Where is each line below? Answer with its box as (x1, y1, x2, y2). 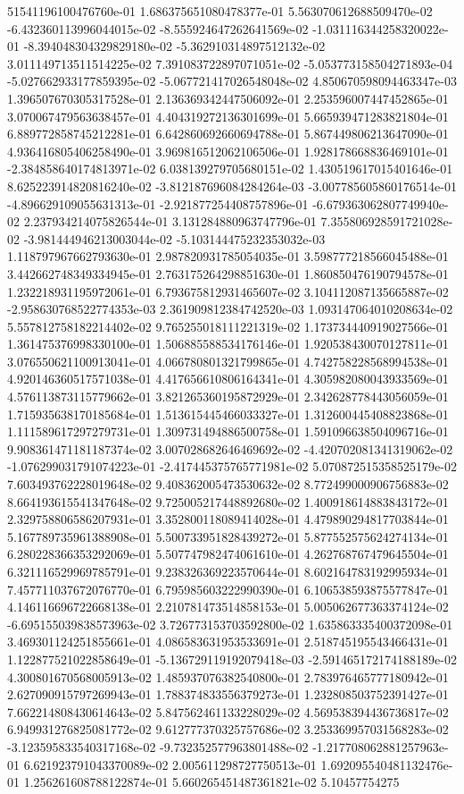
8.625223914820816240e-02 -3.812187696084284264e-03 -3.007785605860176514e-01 (7, 176, 457, 195)
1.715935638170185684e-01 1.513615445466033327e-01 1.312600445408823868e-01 (7, 404, 449, 423)
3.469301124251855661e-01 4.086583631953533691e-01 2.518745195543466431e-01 (7, 632, 449, 651)
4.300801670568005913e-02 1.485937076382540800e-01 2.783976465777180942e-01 (7, 667, 449, 686)
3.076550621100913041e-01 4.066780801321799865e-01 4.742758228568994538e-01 (7, 351, 449, 370)
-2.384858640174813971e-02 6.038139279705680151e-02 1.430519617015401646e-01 (7, 159, 453, 178)
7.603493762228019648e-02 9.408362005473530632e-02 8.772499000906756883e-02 (7, 475, 449, 494)
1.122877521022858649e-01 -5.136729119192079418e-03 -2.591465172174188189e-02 (7, 649, 457, 668)
